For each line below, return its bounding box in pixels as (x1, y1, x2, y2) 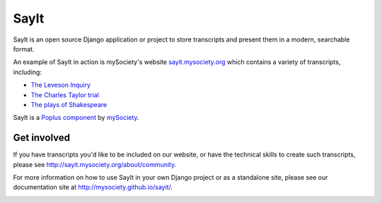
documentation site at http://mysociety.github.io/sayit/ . (13, 183, 173, 192)
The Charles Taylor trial (30, 90, 99, 99)
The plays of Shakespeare (30, 100, 108, 109)
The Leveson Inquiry (30, 81, 91, 90)
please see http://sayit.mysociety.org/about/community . (13, 160, 177, 168)
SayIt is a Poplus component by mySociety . (13, 113, 139, 122)
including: (13, 68, 42, 76)
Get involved (13, 132, 71, 144)
